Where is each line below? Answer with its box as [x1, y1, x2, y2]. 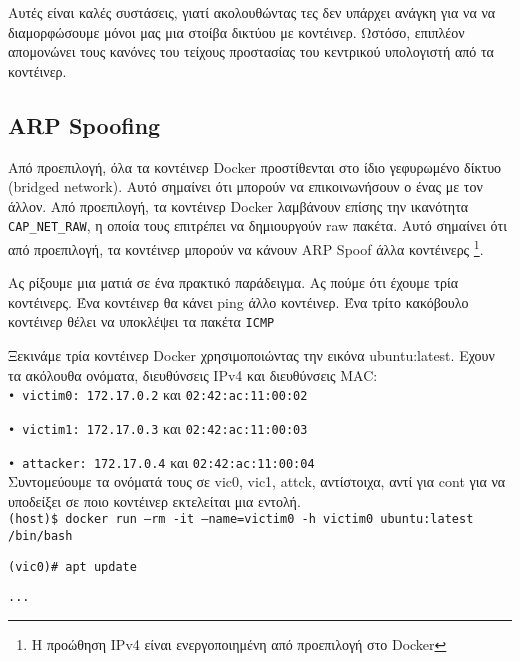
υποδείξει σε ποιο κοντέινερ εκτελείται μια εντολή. [8, 490, 301, 511]
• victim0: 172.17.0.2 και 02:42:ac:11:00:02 [8, 384, 308, 405]
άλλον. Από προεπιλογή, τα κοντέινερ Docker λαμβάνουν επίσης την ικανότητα [8, 195, 469, 216]
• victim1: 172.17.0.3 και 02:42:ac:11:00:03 [8, 417, 308, 438]
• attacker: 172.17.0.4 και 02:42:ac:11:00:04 [8, 451, 315, 472]
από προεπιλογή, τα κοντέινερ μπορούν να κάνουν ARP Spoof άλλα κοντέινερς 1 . [8, 236, 484, 259]
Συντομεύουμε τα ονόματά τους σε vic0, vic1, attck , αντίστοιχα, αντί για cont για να [8, 471, 506, 492]
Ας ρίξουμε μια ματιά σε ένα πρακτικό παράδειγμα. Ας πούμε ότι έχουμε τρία [8, 272, 459, 293]
